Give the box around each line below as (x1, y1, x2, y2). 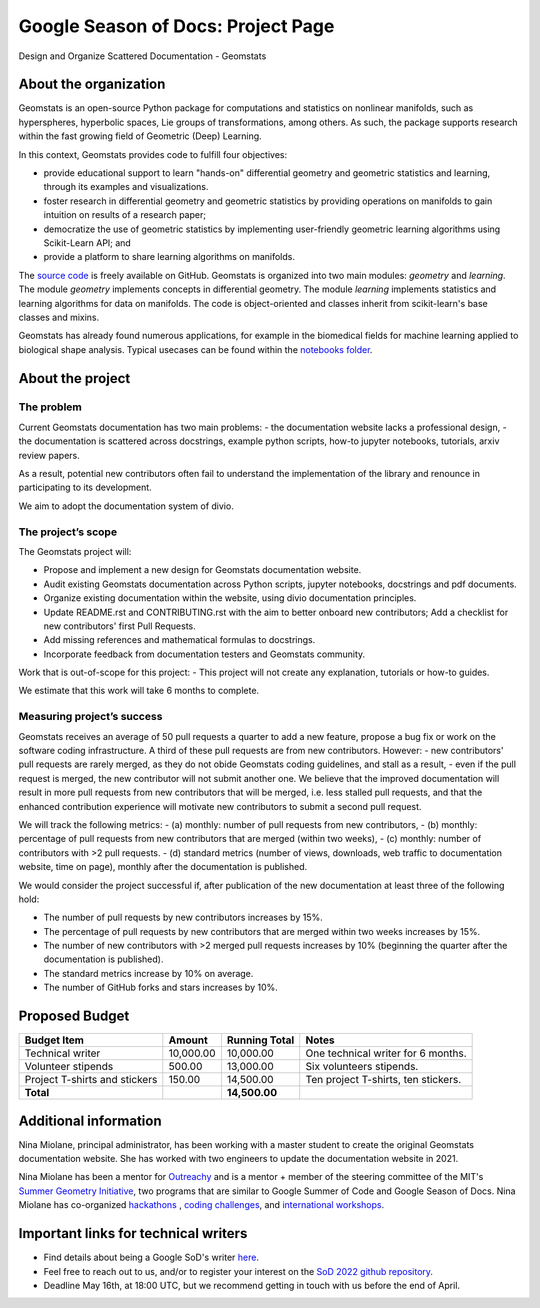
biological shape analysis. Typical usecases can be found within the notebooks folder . (18, 343, 373, 355)
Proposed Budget (18, 1008, 130, 1025)
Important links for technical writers (18, 1225, 248, 1242)
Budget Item (24, 1033, 85, 1047)
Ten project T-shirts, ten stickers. (305, 1073, 462, 1087)
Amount (168, 1033, 209, 1047)
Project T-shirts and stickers (24, 1073, 158, 1087)
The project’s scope (18, 525, 118, 539)
